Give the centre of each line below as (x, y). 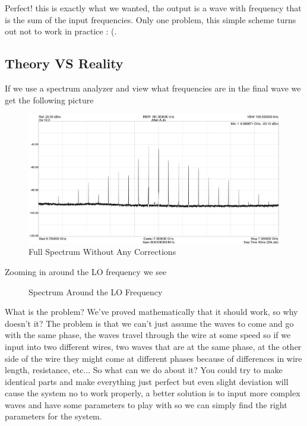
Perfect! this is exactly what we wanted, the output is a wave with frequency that (153, 8)
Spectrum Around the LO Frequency (96, 291)
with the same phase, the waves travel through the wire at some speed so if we (148, 335)
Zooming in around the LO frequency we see (86, 271)
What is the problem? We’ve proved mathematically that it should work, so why (151, 312)
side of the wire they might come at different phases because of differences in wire (153, 358)
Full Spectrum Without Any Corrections (102, 252)
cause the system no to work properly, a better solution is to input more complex (153, 393)
